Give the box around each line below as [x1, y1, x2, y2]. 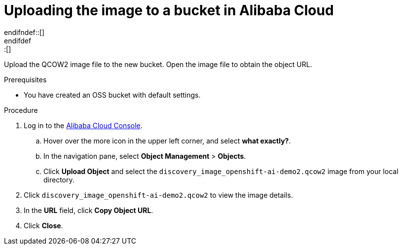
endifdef [4, 36, 32, 45]
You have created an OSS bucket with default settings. [24, 90, 201, 99]
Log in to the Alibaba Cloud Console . [24, 121, 143, 130]
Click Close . [24, 221, 63, 230]
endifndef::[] [4, 28, 45, 36]
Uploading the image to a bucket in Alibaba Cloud [4, 2, 334, 19]
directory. [43, 175, 74, 184]
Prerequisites [4, 75, 47, 84]
